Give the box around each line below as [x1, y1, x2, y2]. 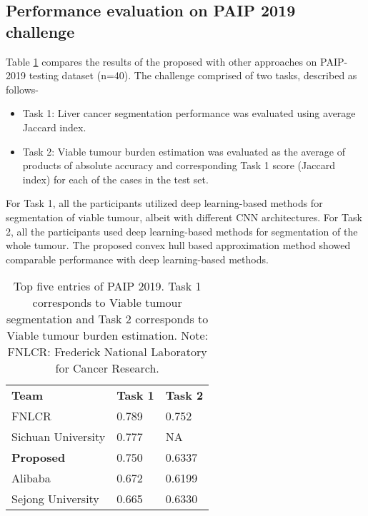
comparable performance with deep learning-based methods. [6, 251, 269, 266]
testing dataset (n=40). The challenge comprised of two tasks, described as [29, 68, 357, 83]
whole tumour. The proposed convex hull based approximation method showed [6, 238, 351, 253]
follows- [6, 81, 39, 96]
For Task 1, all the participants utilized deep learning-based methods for [6, 196, 323, 211]
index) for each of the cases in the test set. [22, 171, 209, 186]
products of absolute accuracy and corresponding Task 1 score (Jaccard [22, 158, 335, 173]
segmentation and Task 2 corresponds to [6, 310, 209, 328]
